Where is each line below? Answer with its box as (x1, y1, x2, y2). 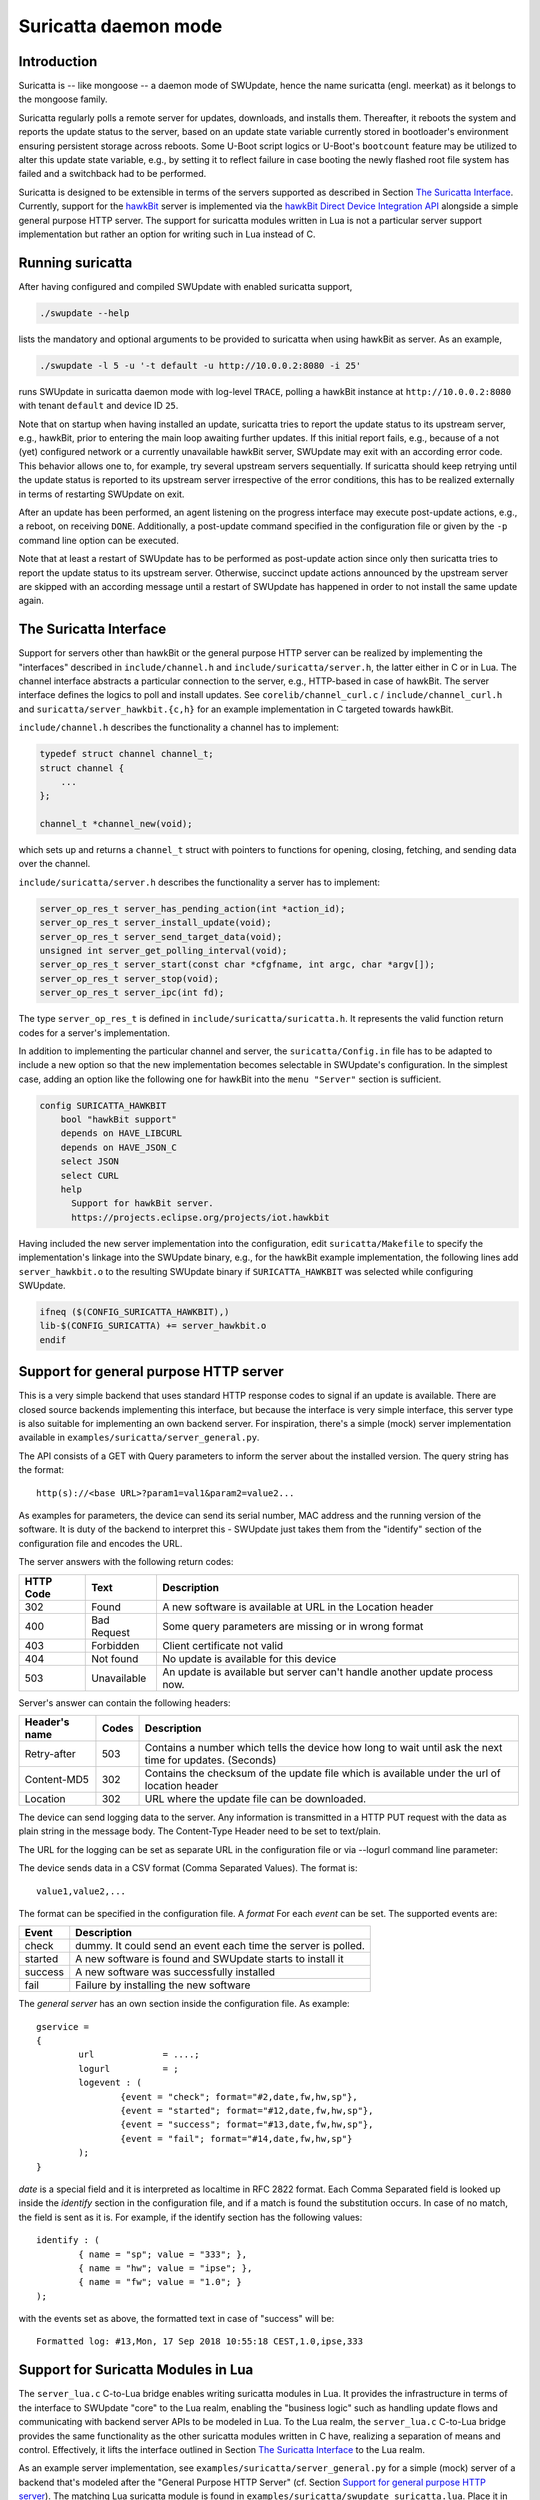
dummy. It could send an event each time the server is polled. (75, 1939, 365, 1953)
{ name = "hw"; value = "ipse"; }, (78, 2262, 253, 2274)
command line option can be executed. (18, 534, 179, 546)
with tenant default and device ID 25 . (18, 400, 179, 412)
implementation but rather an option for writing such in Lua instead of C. (18, 228, 316, 240)
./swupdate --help (39, 307, 130, 319)
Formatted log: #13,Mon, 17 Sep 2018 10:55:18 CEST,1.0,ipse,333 (36, 2336, 364, 2347)
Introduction (18, 53, 98, 70)
